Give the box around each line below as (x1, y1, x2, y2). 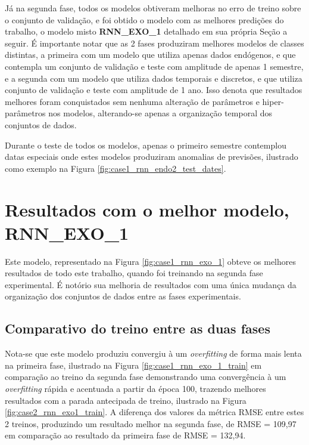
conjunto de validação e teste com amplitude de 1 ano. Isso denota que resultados (5, 84, 302, 96)
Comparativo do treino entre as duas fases (5, 319, 270, 338)
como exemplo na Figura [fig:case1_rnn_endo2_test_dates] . (5, 162, 226, 174)
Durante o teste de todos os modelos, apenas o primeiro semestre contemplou (5, 138, 286, 151)
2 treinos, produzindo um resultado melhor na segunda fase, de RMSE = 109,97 (5, 417, 296, 429)
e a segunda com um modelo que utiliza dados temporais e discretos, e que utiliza (5, 72, 302, 84)
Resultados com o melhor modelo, (5, 197, 289, 221)
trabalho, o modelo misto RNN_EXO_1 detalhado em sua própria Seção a (5, 25, 288, 38)
